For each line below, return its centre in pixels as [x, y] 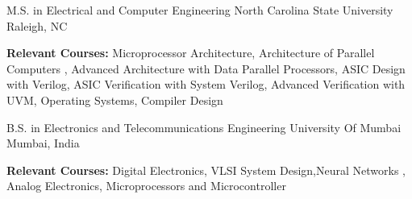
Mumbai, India [43, 143]
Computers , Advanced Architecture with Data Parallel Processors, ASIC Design [206, 68]
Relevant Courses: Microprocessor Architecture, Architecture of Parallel [191, 53]
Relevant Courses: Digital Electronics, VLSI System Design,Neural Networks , [206, 170]
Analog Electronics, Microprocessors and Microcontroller [146, 186]
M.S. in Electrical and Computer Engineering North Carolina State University [200, 10]
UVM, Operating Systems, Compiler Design [115, 99]
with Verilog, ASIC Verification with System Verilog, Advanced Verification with [206, 84]
